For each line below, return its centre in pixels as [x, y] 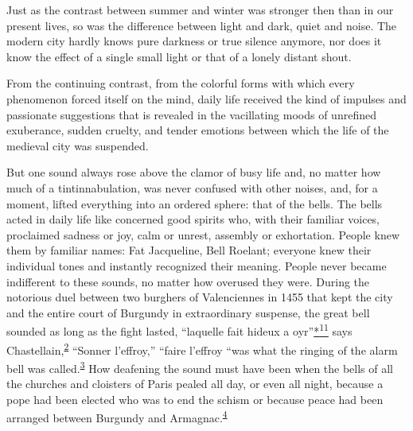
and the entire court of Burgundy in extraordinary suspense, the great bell [188, 312]
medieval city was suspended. [78, 145]
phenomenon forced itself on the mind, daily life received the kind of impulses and [206, 98]
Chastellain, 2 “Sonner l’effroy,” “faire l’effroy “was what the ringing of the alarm [202, 348]
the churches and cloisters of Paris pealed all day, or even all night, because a [195, 384]
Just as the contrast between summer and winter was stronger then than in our [200, 10]
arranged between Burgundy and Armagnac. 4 [117, 416]
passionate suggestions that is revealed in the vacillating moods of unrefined [191, 114]
